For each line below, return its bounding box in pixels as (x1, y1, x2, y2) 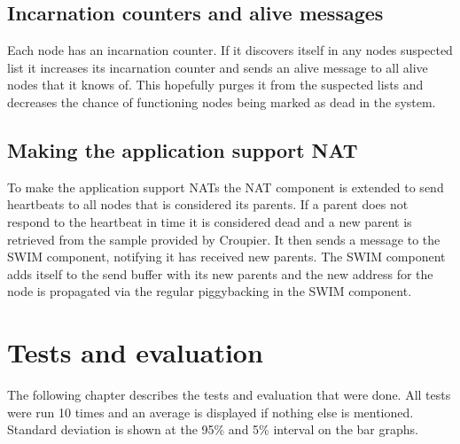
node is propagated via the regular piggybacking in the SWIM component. (7, 282, 412, 300)
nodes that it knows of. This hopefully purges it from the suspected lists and (7, 75, 424, 94)
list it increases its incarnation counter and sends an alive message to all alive (7, 58, 428, 76)
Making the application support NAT (7, 136, 358, 163)
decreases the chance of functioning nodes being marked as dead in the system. (7, 92, 436, 111)
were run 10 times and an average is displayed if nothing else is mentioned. (7, 402, 414, 421)
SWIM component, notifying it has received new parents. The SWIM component (7, 247, 446, 266)
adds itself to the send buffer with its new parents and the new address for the (7, 264, 433, 283)
